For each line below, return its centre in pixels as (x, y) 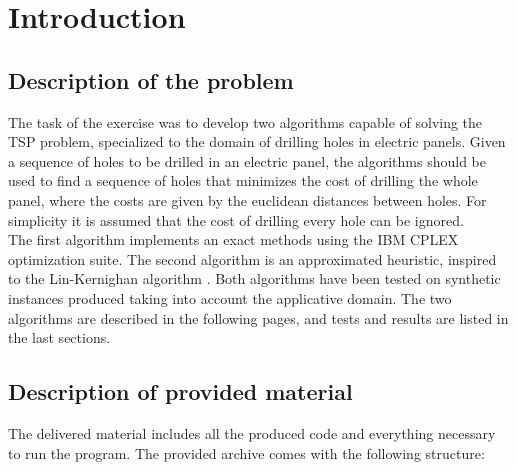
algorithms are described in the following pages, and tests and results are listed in (258, 317)
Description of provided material (180, 391)
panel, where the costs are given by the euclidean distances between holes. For (247, 199)
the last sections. (59, 337)
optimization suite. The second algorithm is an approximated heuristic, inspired (252, 258)
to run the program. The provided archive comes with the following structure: (246, 452)
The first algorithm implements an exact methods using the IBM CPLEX (233, 239)
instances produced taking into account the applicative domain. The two (230, 297)
